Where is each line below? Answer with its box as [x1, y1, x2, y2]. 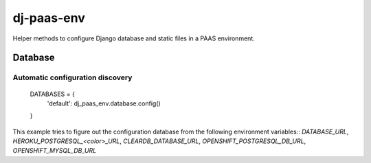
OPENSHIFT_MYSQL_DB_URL [12, 147, 97, 155]
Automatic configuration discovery [12, 73, 133, 82]
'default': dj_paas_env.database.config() [47, 99, 161, 108]
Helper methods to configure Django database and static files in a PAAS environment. [12, 34, 256, 42]
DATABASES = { [30, 90, 75, 98]
